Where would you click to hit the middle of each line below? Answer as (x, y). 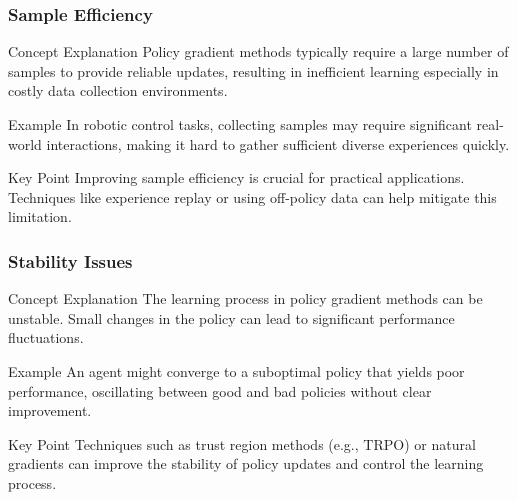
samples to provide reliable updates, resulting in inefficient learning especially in (253, 70)
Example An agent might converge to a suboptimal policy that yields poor (236, 370)
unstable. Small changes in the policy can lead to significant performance (231, 317)
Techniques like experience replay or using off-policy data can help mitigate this (252, 196)
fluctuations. (46, 337)
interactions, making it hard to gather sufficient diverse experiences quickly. (278, 143)
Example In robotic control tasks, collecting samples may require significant (240, 124)
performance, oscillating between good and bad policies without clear (220, 390)
